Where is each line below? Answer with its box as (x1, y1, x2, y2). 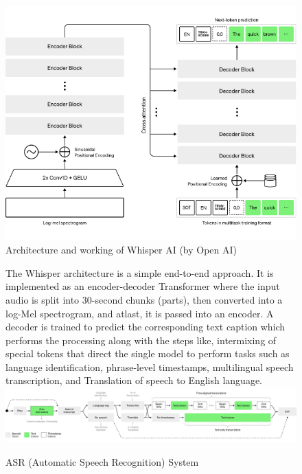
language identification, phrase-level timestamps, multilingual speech (5, 359, 294, 374)
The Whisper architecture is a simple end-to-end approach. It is (5, 265, 274, 280)
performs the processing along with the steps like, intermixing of (5, 332, 277, 347)
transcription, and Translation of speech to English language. (5, 373, 263, 387)
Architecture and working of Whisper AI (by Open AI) (5, 242, 237, 257)
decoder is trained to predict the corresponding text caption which (5, 319, 286, 334)
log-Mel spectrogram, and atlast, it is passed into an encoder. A (5, 306, 274, 320)
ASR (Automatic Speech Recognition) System (5, 455, 199, 469)
